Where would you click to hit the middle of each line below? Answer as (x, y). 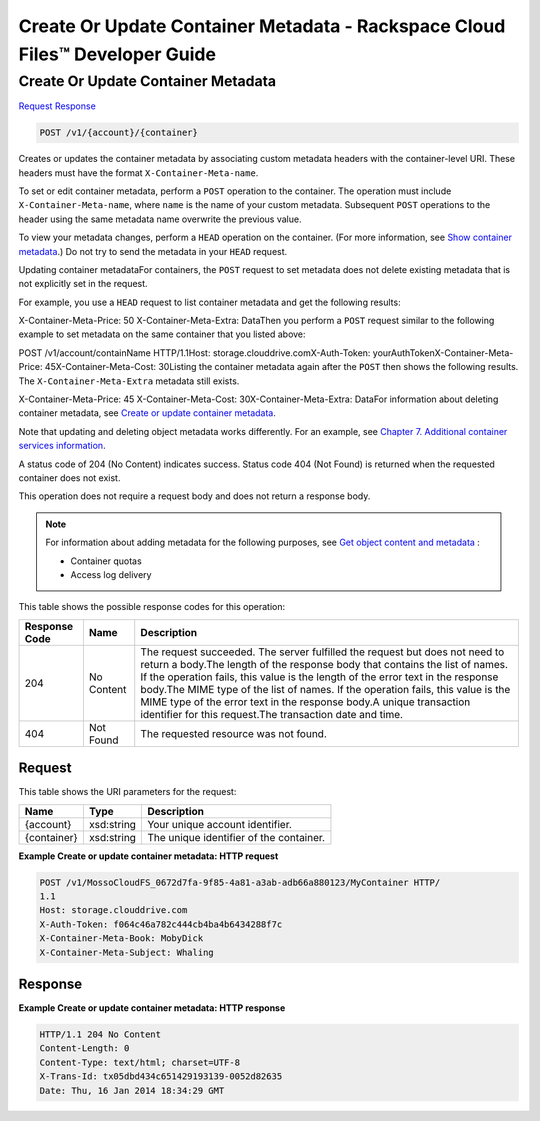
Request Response (57, 106)
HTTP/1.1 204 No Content (100, 1034)
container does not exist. (69, 477)
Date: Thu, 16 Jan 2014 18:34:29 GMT (132, 1090)
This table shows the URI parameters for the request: (127, 792)
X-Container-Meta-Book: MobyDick (121, 938)
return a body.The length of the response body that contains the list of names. (324, 664)
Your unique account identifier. (219, 824)
